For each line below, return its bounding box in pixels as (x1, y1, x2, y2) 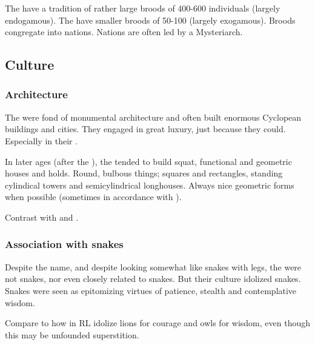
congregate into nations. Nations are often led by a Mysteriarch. (5, 25, 243, 38)
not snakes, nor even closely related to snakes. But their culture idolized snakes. (5, 272, 301, 285)
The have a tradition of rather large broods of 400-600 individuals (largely (5, 2, 280, 14)
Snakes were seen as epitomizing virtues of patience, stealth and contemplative (5, 284, 297, 296)
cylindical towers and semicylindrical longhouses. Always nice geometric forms (5, 178, 294, 191)
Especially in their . (5, 134, 78, 147)
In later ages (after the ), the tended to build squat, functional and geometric (5, 155, 292, 167)
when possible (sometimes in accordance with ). (5, 190, 182, 203)
